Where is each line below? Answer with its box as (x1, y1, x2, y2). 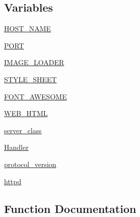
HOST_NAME (4, 23, 51, 34)
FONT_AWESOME (4, 91, 67, 101)
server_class (4, 125, 42, 135)
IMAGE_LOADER (4, 57, 64, 68)
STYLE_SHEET (4, 74, 57, 84)
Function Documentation (4, 200, 136, 216)
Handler (4, 142, 29, 152)
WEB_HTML (4, 108, 48, 119)
